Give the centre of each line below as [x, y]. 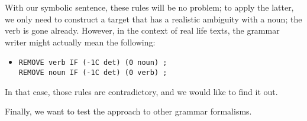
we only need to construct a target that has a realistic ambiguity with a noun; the [153, 19]
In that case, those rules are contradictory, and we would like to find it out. [141, 91]
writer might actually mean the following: [80, 42]
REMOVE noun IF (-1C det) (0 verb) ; [93, 73]
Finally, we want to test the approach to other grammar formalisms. [128, 111]
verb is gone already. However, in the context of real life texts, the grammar [142, 30]
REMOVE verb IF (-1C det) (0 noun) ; [93, 63]
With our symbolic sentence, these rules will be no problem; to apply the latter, [149, 7]
